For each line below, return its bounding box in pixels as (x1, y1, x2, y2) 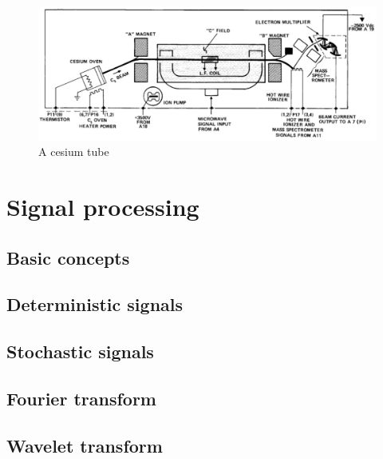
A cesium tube (38, 143, 109, 160)
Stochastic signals (6, 339, 154, 364)
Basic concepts (6, 245, 130, 269)
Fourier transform (6, 385, 156, 410)
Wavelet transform (6, 433, 163, 457)
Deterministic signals (6, 292, 184, 317)
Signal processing (6, 190, 199, 223)
